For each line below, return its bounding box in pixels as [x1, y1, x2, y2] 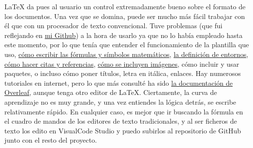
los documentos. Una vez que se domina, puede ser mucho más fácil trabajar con [4, 11, 245, 21]
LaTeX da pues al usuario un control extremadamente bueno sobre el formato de [4, 1, 246, 11]
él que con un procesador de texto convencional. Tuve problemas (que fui [4, 20, 223, 31]
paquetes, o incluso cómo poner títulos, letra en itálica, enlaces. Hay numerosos [4, 68, 241, 78]
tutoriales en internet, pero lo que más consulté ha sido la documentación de [4, 77, 233, 88]
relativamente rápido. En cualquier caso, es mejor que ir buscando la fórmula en [4, 106, 243, 116]
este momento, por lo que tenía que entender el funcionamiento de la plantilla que [4, 39, 249, 50]
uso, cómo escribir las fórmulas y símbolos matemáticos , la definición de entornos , [4, 49, 249, 59]
